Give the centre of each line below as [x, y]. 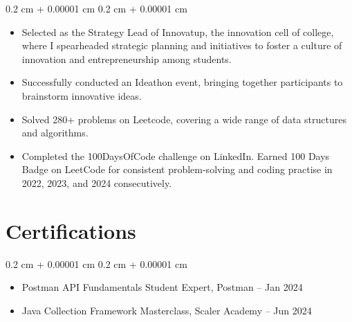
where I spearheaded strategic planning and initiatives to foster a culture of [182, 45]
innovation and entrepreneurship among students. [127, 59]
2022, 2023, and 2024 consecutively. [97, 182]
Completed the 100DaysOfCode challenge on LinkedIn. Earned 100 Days [176, 155]
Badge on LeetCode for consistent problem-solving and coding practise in [177, 169]
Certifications [71, 230]
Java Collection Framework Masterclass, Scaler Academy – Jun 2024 [167, 310]
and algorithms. [55, 133]
